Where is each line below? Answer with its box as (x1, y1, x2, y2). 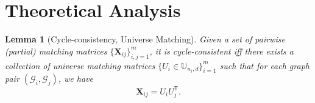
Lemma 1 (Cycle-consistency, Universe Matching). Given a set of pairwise (5, 33, 285, 45)
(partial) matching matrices (5, 44, 107, 57)
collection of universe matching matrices (5, 59, 155, 71)
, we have (58, 72, 93, 85)
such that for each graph (219, 59, 310, 71)
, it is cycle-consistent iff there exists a (149, 44, 294, 57)
